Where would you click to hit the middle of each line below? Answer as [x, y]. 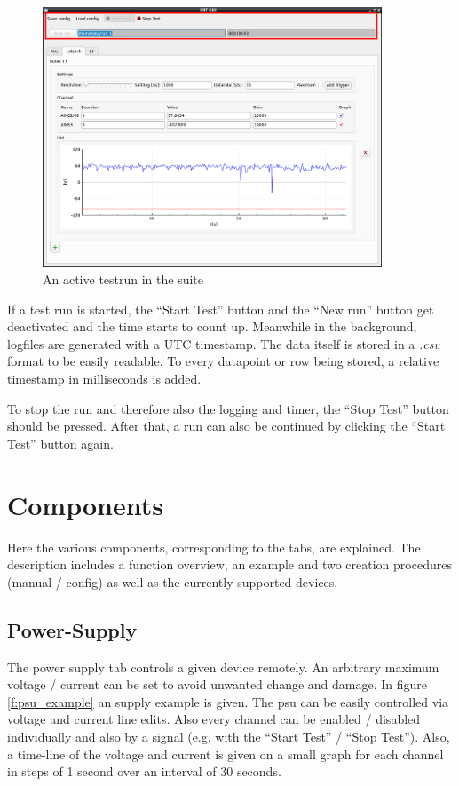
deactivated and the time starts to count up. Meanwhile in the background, [212, 326]
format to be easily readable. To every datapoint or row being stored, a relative [223, 361]
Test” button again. [60, 443]
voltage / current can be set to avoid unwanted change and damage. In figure [218, 684]
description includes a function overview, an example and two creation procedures [229, 564]
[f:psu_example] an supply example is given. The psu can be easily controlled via [228, 701]
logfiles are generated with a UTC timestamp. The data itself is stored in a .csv [223, 343]
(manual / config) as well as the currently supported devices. [173, 581]
